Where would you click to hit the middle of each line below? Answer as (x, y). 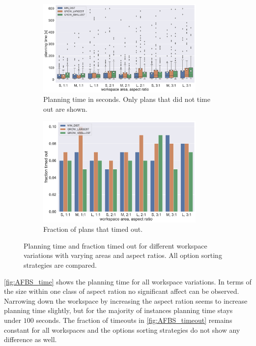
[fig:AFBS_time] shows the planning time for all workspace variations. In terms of (128, 281)
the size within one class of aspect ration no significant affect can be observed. (122, 291)
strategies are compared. (60, 265)
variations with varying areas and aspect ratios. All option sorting (123, 255)
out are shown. (65, 109)
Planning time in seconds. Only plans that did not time (127, 99)
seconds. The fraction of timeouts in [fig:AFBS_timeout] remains (134, 320)
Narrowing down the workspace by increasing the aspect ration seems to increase (126, 300)
